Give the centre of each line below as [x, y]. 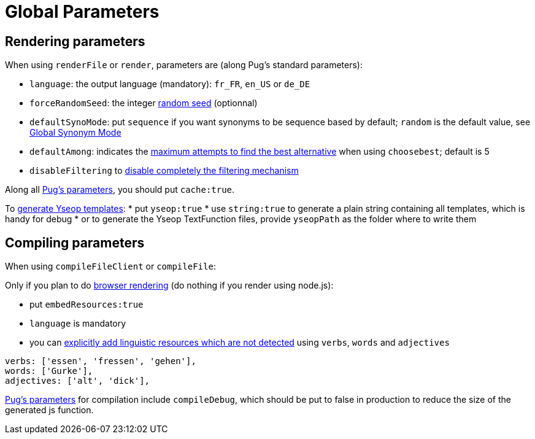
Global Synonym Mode [75, 133]
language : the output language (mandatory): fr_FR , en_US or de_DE [170, 84]
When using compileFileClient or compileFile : [110, 266]
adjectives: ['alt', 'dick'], [78, 381]
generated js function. [49, 410]
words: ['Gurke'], [49, 371]
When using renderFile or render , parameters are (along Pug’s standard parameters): [184, 65]
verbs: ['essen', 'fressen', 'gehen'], [101, 361]
